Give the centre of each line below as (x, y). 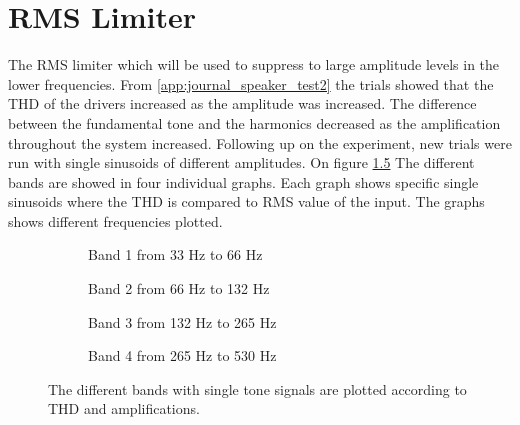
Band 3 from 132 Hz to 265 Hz (182, 321)
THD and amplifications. (124, 408)
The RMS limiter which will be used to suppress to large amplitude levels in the (254, 64)
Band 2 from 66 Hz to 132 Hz (179, 288)
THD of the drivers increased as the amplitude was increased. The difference (242, 103)
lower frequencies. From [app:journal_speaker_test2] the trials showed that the (251, 83)
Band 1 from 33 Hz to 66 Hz (175, 254)
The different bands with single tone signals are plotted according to (257, 388)
